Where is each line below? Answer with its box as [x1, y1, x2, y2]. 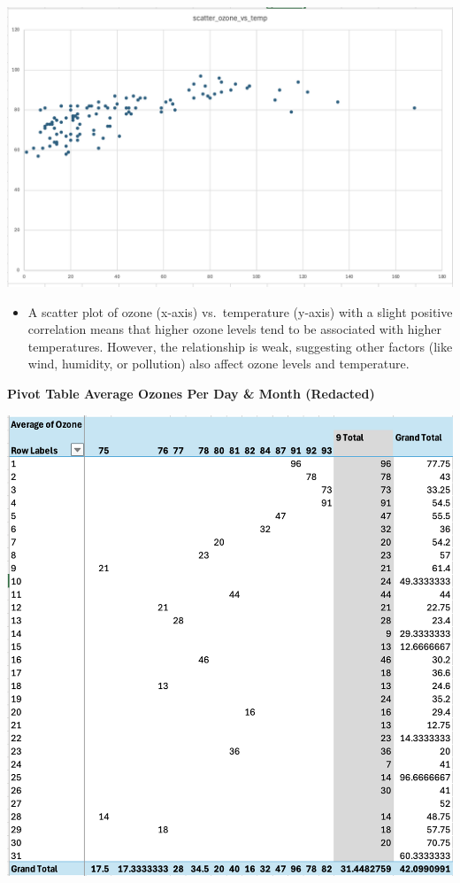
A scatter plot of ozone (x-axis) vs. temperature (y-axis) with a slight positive [27, 302, 453, 321]
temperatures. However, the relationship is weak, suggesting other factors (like [27, 337, 453, 355]
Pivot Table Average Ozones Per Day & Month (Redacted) [7, 383, 375, 402]
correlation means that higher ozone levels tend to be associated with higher [27, 320, 441, 338]
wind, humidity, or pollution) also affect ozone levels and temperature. [27, 354, 410, 373]
